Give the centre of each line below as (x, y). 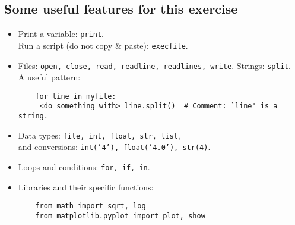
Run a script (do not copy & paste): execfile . (103, 45)
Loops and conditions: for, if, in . (84, 167)
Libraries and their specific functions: (86, 187)
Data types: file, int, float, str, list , (99, 135)
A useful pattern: (49, 77)
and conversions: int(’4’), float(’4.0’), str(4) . (114, 147)
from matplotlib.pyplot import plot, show (120, 216)
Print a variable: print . (61, 34)
